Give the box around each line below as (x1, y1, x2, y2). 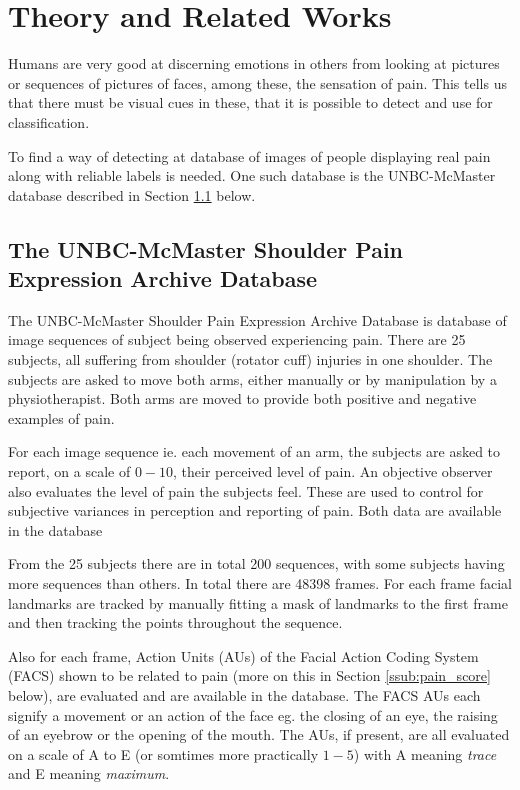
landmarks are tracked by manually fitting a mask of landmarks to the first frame (8, 592, 508, 613)
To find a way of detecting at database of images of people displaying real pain (8, 145, 491, 166)
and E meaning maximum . (8, 763, 170, 784)
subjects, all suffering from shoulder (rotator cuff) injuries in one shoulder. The (8, 349, 493, 370)
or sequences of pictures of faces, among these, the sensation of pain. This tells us (8, 72, 507, 93)
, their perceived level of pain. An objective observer (173, 461, 493, 482)
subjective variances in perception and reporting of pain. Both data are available (8, 500, 502, 521)
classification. (8, 111, 90, 132)
